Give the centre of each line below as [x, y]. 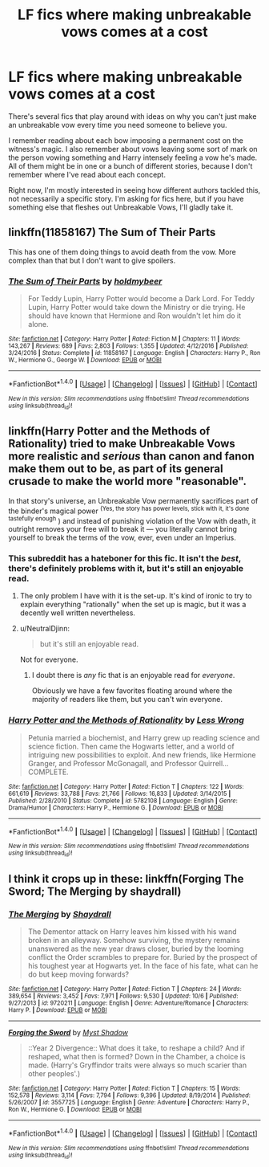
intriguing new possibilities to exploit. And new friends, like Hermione [142, 755]
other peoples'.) [54, 1074]
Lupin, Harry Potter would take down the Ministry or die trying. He [137, 308]
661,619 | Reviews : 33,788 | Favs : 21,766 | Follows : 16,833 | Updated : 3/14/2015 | [120, 794]
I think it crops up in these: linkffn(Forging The [126, 879]
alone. [38, 324]
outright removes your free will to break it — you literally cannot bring [123, 529]
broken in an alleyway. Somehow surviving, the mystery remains [134, 941]
